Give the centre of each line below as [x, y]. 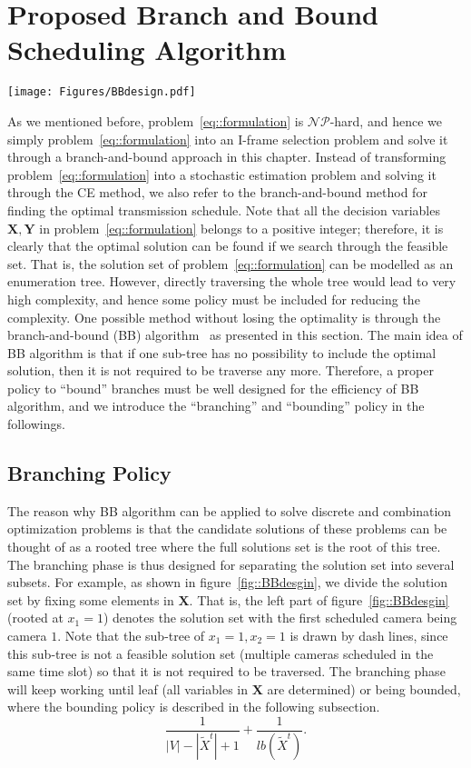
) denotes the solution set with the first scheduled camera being [280, 618]
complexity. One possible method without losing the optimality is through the [224, 317]
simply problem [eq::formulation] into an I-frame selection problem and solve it [228, 139]
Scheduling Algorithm [147, 50]
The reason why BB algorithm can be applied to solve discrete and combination [230, 510]
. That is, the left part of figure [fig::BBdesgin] [319, 599]
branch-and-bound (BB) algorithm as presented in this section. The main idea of [235, 335]
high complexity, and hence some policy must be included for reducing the [214, 299]
